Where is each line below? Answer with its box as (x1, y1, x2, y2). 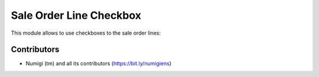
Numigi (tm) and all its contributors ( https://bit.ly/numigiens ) (25, 60, 172, 67)
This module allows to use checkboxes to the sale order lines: (11, 29, 161, 36)
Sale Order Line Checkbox (11, 9, 142, 22)
